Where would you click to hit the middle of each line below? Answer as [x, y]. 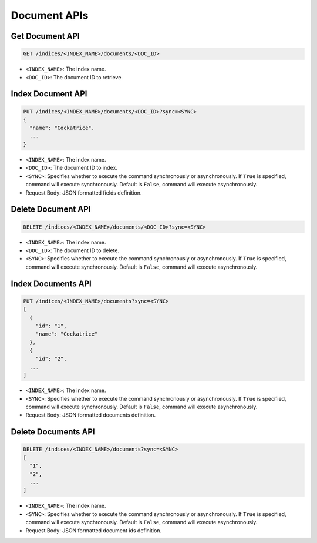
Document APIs [50, 15]
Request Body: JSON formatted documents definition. [90, 415]
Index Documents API [51, 284]
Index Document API [49, 94]
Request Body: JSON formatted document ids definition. [93, 530]
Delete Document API [51, 210]
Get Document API [45, 36]
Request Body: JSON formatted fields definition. [84, 192]
